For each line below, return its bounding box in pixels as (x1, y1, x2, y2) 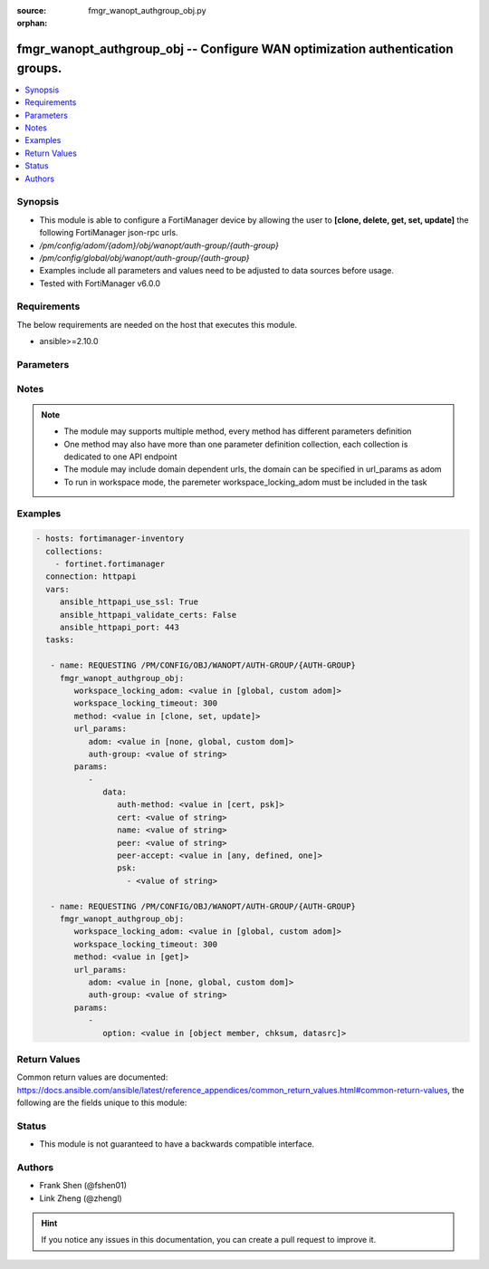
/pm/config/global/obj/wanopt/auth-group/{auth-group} (39, 252, 250, 263)
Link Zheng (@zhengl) (39, 1192, 122, 1204)
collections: (45, 546, 103, 556)
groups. (16, 60, 62, 76)
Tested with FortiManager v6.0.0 (39, 277, 161, 289)
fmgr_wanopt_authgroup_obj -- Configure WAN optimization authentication (16, 42, 454, 57)
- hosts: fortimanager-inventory (35, 534, 185, 543)
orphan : (16, 18, 48, 29)
